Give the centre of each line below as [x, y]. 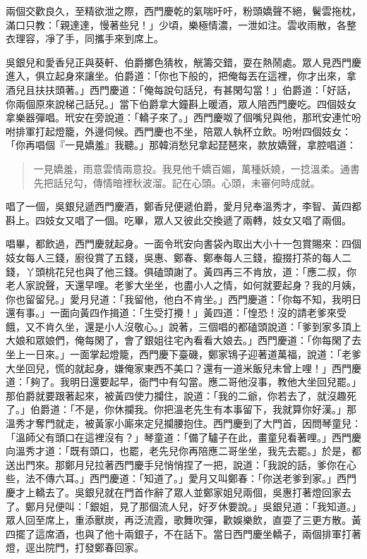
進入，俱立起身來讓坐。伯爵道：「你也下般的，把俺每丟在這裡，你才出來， [176, 76]
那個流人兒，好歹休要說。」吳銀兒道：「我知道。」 [250, 506]
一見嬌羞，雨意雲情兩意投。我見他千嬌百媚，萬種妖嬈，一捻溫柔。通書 [197, 168]
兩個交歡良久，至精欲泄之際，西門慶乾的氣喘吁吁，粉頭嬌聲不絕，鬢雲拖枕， [183, 11]
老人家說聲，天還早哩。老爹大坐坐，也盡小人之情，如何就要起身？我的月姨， [183, 285]
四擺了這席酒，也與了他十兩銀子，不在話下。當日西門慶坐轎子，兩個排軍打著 [183, 533]
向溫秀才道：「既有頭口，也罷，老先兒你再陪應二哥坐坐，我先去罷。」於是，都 [183, 451]
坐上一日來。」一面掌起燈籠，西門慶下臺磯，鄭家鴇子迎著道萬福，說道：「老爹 [183, 354]
